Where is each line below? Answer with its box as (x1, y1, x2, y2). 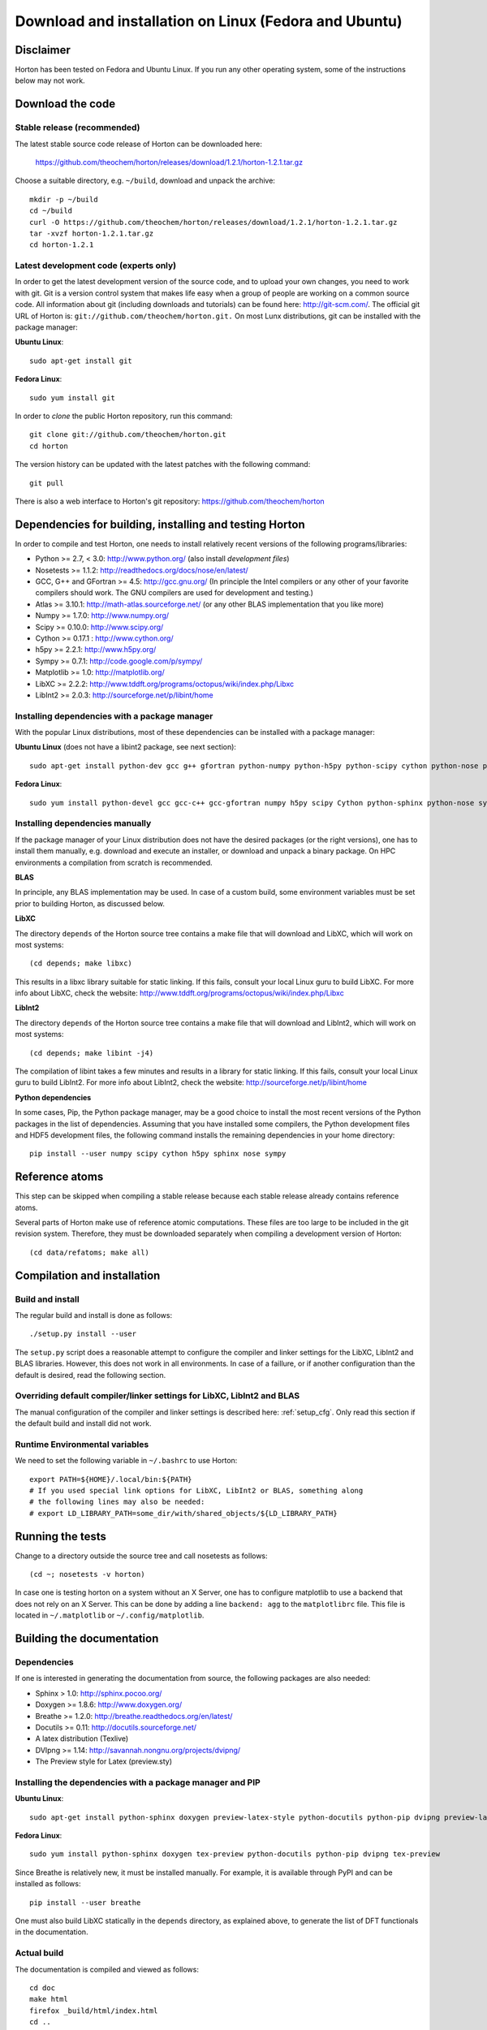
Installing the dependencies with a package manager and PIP (15, 1777, 261, 1788)
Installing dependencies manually (15, 818, 152, 829)
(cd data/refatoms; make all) (29, 1247, 150, 1257)
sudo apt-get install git (29, 356, 133, 365)
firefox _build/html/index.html (29, 2006, 158, 2015)
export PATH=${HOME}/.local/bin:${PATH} (29, 1475, 192, 1484)
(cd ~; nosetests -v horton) (29, 1570, 145, 1579)
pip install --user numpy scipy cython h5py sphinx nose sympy (29, 1149, 287, 1159)
